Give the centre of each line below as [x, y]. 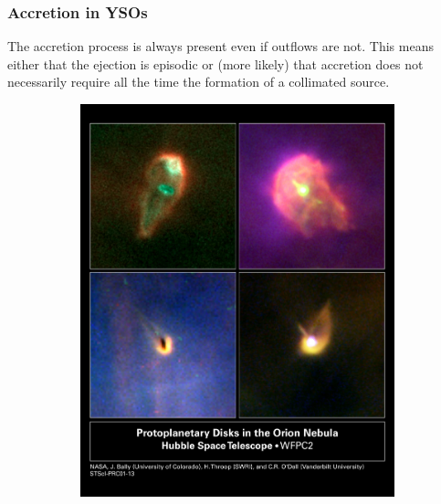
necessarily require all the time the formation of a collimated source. [199, 82]
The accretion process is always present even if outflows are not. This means [220, 46]
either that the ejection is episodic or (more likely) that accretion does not [215, 63]
